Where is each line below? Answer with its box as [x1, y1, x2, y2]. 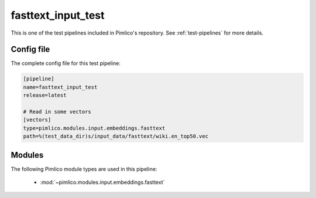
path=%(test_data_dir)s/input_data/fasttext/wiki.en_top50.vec [23, 133, 209, 140]
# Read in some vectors [23, 108, 92, 115]
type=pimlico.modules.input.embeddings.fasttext [23, 125, 166, 131]
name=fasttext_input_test [23, 84, 98, 90]
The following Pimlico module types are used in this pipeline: [11, 165, 157, 172]
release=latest [23, 92, 67, 99]
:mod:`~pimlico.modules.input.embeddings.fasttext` [40, 179, 165, 186]
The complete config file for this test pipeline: [11, 60, 121, 67]
